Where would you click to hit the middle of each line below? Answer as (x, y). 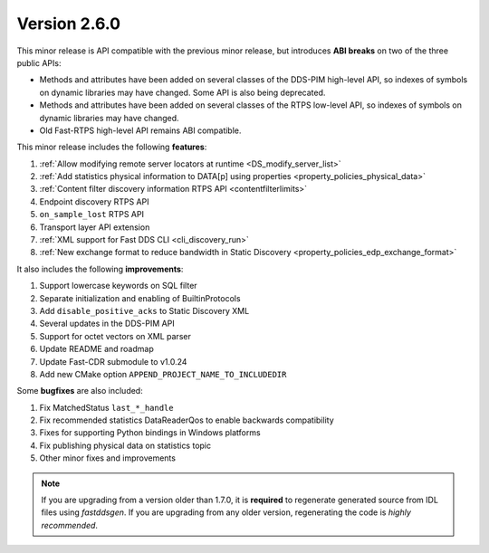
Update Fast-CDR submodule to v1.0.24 (113, 361)
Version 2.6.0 (69, 24)
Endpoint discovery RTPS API (94, 201)
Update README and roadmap (96, 349)
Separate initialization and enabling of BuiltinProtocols (140, 298)
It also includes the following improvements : (100, 269)
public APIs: (39, 62)
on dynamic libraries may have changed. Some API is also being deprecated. (182, 92)
